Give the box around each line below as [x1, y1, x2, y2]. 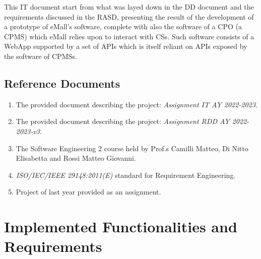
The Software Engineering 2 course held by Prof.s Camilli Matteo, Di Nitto [16, 143, 248, 153]
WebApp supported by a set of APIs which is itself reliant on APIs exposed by [4, 41, 247, 51]
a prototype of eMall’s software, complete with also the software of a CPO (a [4, 21, 242, 32]
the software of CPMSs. [4, 50, 77, 61]
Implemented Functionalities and [4, 216, 237, 237]
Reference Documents [4, 75, 120, 91]
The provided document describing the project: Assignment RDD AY [16, 116, 230, 126]
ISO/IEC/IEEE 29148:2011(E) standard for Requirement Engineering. [16, 169, 236, 180]
